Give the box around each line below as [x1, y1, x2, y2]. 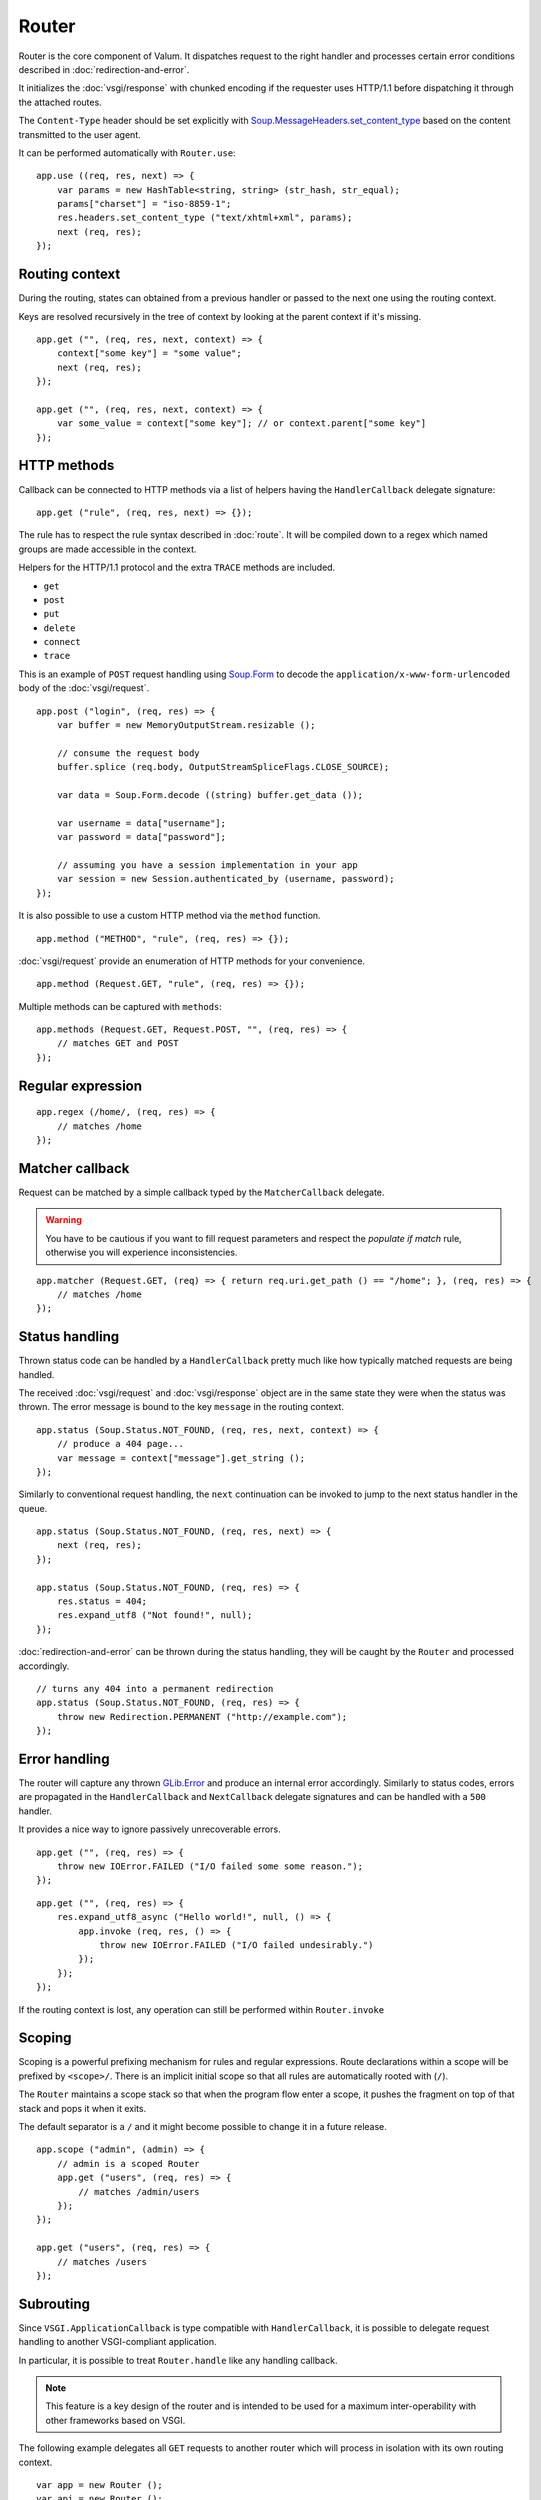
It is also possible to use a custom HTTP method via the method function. [18, 910, 321, 922]
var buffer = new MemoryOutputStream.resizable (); [56, 720, 316, 731]
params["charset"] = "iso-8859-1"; [56, 198, 232, 210]
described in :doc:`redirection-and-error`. [18, 63, 190, 75]
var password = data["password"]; [56, 831, 227, 843]
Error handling [18, 1750, 110, 1767]
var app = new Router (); [36, 2479, 164, 2490]
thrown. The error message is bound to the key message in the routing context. [18, 1401, 345, 1413]
